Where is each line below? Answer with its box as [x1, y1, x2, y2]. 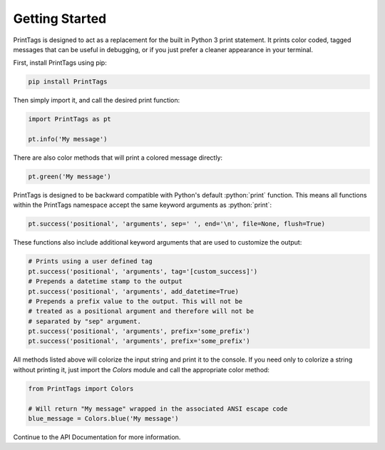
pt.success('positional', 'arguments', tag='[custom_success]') [28, 267, 258, 275]
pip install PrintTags [28, 78, 108, 86]
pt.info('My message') [28, 135, 108, 143]
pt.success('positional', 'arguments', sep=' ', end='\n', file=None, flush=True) [28, 220, 326, 228]
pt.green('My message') [28, 173, 112, 181]
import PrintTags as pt [28, 115, 112, 123]
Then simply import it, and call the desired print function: [13, 96, 180, 105]
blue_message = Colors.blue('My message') [28, 414, 179, 423]
